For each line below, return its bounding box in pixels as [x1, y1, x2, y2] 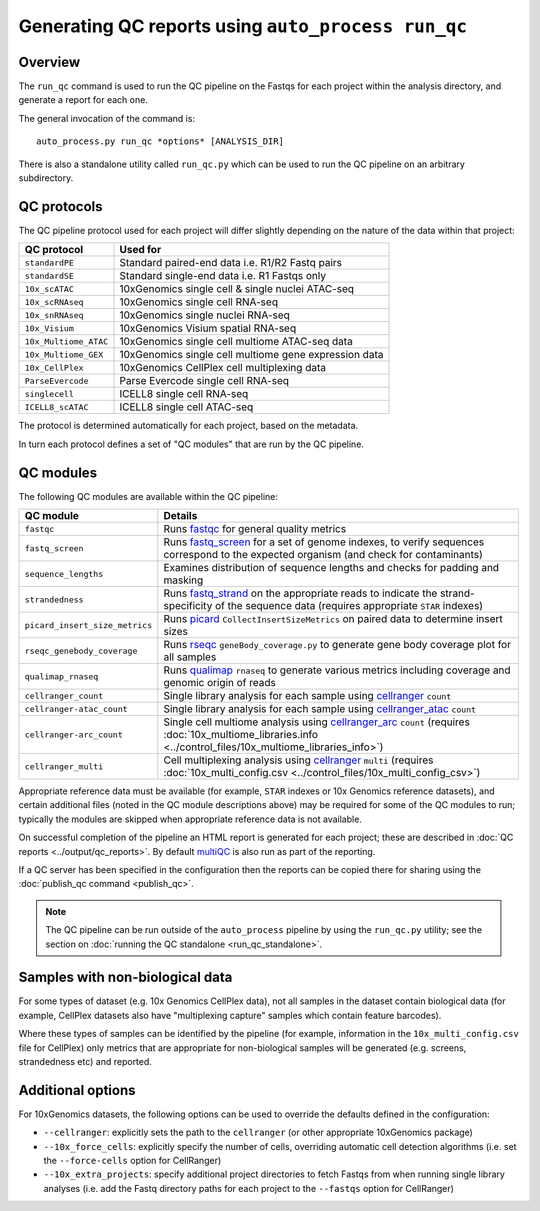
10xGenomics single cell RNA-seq [119, 295, 279, 309]
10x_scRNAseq [24, 296, 84, 307]
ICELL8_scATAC [24, 401, 89, 412]
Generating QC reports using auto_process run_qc [18, 15, 468, 37]
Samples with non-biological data [18, 969, 233, 986]
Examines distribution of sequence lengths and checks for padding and [163, 561, 500, 574]
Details [163, 509, 198, 522]
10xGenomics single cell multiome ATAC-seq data [119, 335, 354, 349]
